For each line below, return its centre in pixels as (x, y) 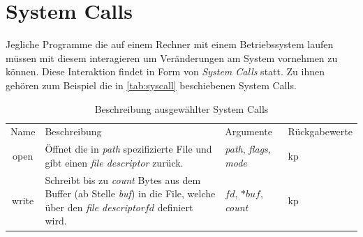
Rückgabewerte (320, 131)
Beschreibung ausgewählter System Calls (181, 108)
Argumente (249, 131)
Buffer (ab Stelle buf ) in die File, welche (130, 193)
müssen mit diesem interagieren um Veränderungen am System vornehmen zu (172, 58)
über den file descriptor (95, 207)
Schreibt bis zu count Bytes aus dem (123, 179)
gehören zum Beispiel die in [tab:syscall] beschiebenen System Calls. (151, 85)
